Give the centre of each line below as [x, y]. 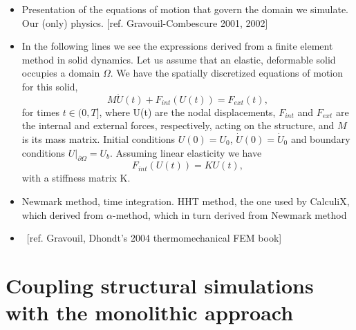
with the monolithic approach [150, 312]
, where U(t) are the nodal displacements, [187, 111]
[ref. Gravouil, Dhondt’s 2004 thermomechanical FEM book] [154, 238]
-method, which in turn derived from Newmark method [229, 214]
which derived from [63, 214]
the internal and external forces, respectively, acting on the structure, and [178, 125]
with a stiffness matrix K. [76, 178]
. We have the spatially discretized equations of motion [226, 73]
